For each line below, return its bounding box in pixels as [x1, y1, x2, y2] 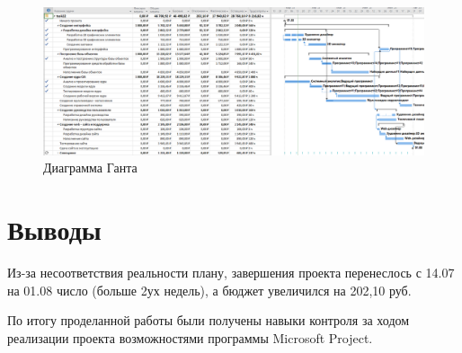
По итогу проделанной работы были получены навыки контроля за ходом [7, 311, 410, 330]
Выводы [7, 211, 102, 248]
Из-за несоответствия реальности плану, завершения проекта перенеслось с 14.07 [7, 263, 455, 282]
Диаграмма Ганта [43, 158, 138, 177]
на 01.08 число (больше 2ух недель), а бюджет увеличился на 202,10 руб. [7, 280, 412, 299]
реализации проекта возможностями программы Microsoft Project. [7, 328, 373, 347]
